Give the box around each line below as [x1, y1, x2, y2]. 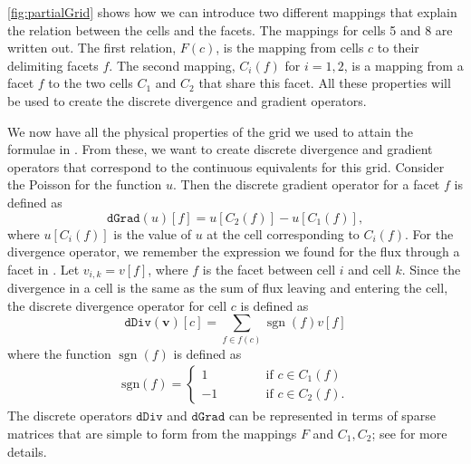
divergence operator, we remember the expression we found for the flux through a [7, 242, 460, 261]
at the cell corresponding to [207, 224, 360, 243]
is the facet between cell [202, 259, 336, 278]
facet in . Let [7, 259, 80, 278]
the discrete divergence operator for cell [7, 295, 227, 314]
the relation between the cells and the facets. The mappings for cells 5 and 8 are [7, 20, 453, 39]
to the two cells [48, 73, 133, 92]
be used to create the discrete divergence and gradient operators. [7, 91, 367, 110]
